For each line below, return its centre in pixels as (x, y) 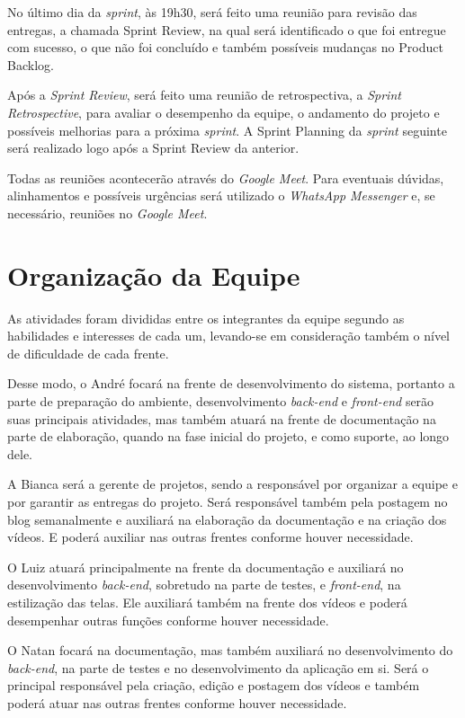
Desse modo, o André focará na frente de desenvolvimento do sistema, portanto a (231, 383)
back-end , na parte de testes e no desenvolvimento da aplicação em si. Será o (218, 667)
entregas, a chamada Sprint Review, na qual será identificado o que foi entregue (227, 29)
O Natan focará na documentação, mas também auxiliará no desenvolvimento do (230, 650)
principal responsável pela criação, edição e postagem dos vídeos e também (214, 685)
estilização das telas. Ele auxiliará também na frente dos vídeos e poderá (207, 602)
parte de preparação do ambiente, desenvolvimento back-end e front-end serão (221, 401)
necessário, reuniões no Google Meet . (107, 213)
